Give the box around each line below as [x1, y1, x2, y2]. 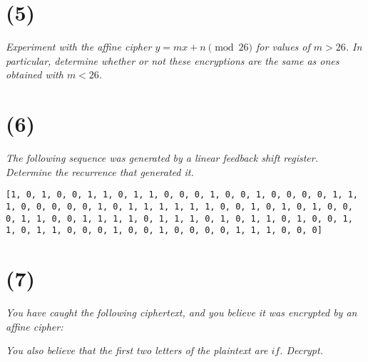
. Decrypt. [280, 343, 323, 358]
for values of [256, 39, 310, 54]
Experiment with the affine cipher [6, 39, 152, 54]
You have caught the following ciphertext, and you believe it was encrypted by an [6, 304, 357, 319]
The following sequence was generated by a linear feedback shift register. [6, 150, 319, 165]
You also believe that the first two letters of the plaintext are [6, 343, 268, 358]
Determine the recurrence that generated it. [6, 164, 194, 179]
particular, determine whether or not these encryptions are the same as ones [6, 53, 339, 68]
